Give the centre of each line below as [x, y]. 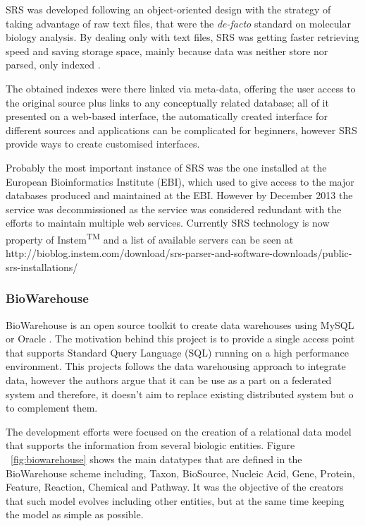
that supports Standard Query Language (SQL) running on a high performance [177, 352]
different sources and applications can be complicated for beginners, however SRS [181, 130]
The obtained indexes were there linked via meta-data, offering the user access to [181, 88]
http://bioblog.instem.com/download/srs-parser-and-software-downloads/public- [179, 253]
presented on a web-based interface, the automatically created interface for [167, 116]
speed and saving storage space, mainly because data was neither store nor [167, 50]
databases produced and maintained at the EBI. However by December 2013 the [179, 195]
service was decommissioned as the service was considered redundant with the [174, 209]
